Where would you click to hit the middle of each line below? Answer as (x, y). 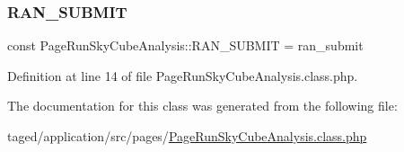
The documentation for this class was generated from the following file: (202, 106)
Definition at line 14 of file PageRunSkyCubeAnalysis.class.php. (183, 75)
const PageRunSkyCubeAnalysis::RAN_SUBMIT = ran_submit (185, 45)
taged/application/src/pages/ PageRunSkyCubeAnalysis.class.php (187, 136)
